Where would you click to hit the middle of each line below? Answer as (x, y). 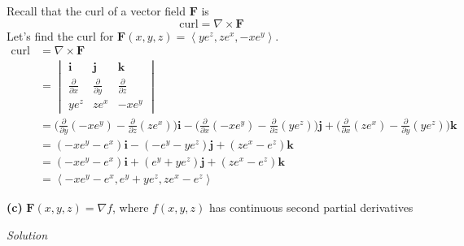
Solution (27, 234)
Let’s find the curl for (60, 35)
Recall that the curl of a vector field (96, 11)
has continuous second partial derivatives (311, 207)
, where (131, 207)
